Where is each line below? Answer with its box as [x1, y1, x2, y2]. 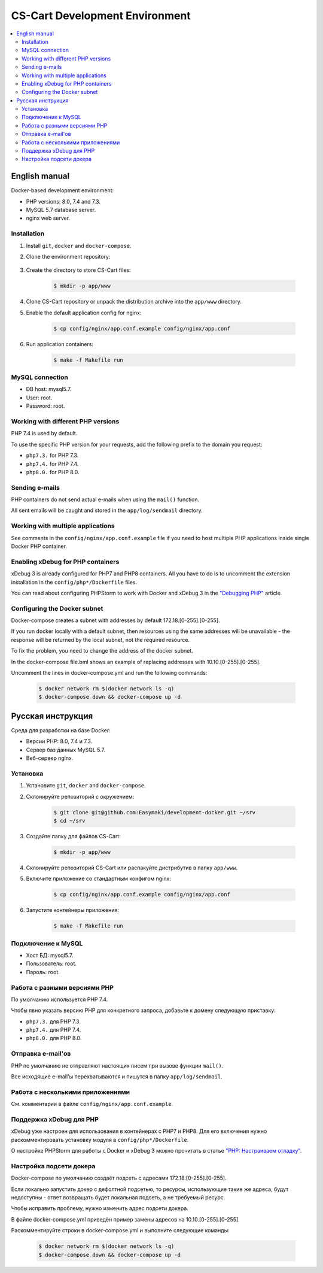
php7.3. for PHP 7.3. [26, 452, 79, 459]
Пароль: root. [26, 968, 60, 975]
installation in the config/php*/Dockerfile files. [11, 578, 138, 586]
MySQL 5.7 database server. [26, 207, 96, 214]
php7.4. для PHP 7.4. [26, 1026, 81, 1033]
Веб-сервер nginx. [26, 754, 74, 762]
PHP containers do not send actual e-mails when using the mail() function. [11, 496, 200, 503]
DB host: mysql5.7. [26, 386, 72, 393]
